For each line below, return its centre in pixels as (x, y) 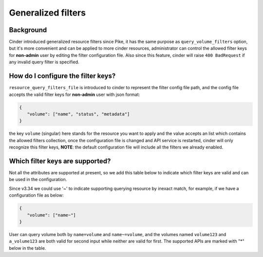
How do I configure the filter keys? (62, 76)
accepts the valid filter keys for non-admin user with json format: (75, 94)
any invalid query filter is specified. (44, 62)
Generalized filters (47, 13)
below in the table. (28, 248)
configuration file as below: (36, 195)
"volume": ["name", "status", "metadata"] (78, 114)
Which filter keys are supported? (60, 161)
